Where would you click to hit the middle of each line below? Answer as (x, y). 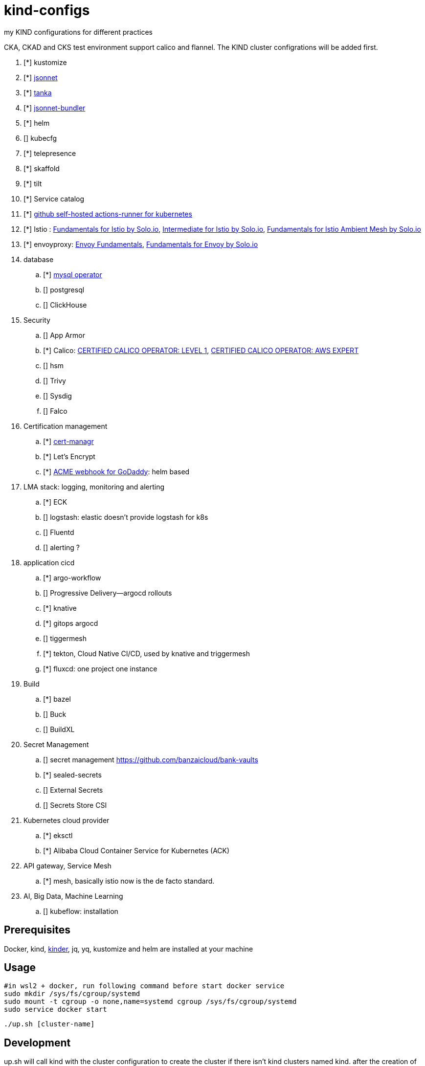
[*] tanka (38, 92)
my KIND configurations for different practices (78, 32)
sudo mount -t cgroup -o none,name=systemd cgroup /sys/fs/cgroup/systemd (150, 1002)
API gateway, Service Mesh (67, 866)
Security (37, 320)
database (39, 259)
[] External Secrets (73, 790)
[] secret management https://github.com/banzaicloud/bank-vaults (151, 759)
